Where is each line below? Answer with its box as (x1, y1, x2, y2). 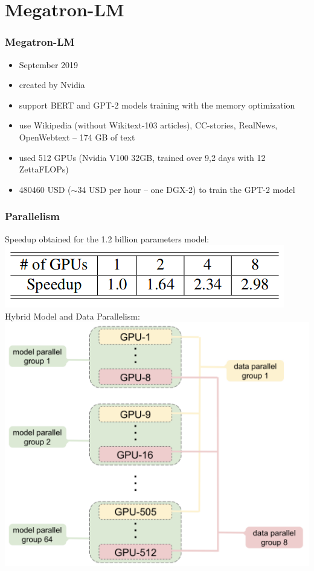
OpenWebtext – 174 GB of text (19, 130, 135, 143)
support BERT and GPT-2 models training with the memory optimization (19, 98, 295, 111)
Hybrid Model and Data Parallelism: (5, 309, 140, 322)
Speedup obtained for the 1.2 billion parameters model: (5, 232, 210, 245)
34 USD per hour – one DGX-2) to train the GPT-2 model (77, 183, 295, 195)
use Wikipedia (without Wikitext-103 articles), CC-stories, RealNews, (19, 119, 278, 131)
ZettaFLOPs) (19, 163, 69, 175)
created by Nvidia (19, 78, 85, 91)
